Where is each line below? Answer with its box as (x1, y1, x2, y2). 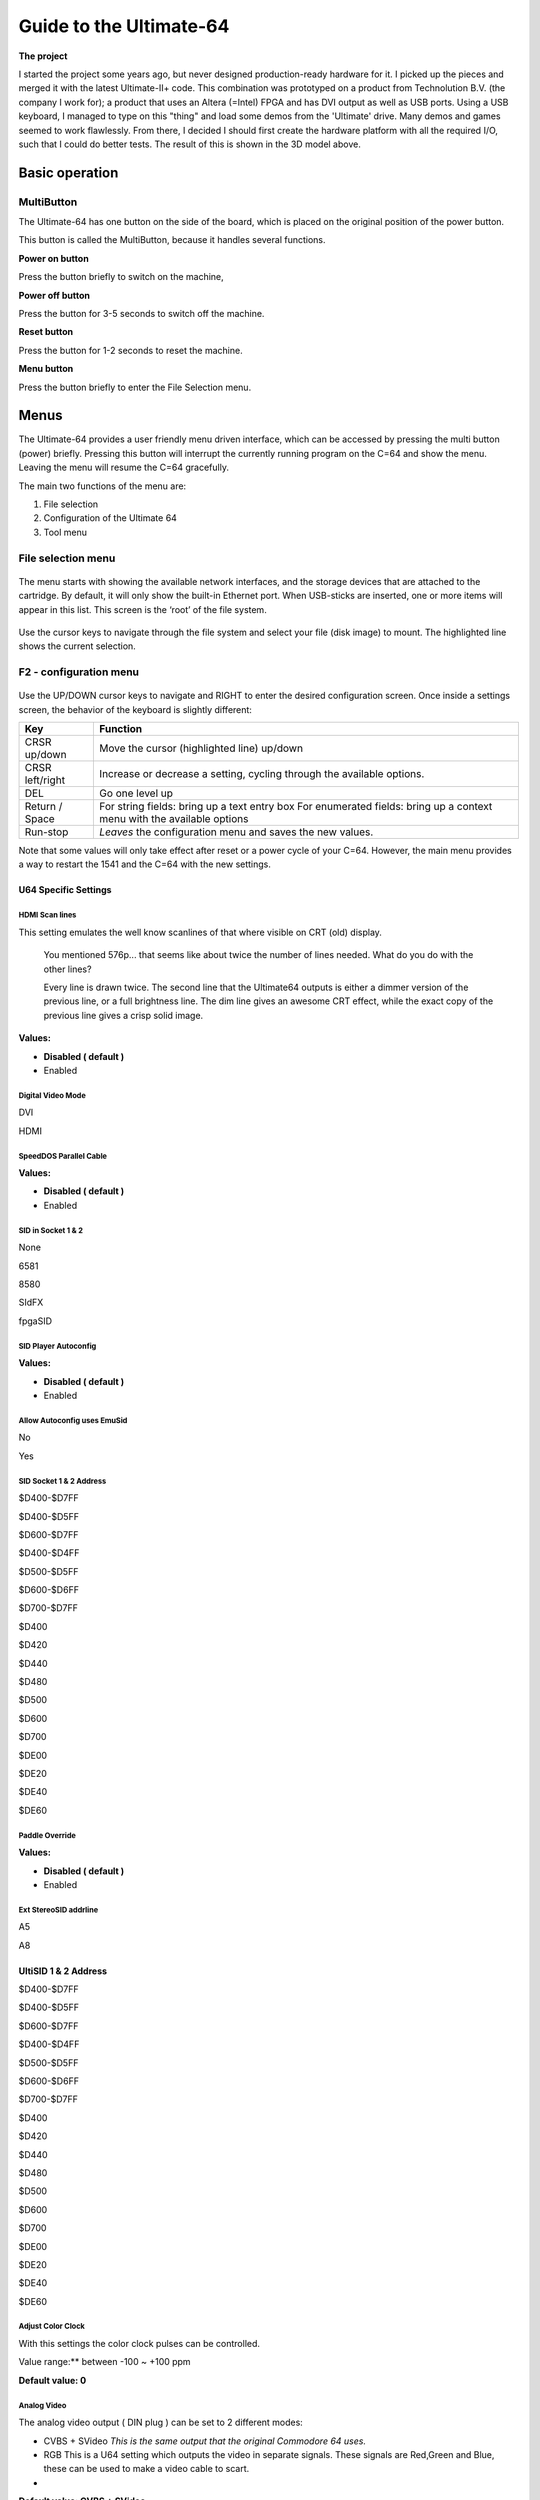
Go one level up (99, 786, 174, 800)
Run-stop (24, 825, 69, 839)
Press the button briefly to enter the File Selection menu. (18, 381, 252, 393)
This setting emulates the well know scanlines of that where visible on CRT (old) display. (18, 926, 382, 938)
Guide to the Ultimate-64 (18, 15, 230, 37)
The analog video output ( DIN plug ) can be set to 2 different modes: (18, 2416, 304, 2429)
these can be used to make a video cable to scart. (43, 2463, 250, 2475)
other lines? (43, 963, 92, 975)
